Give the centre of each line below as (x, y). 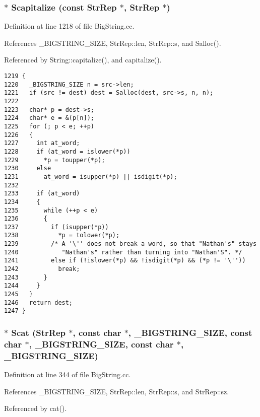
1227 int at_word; (42, 143)
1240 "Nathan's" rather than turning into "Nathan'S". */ (123, 252)
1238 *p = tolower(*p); (62, 235)
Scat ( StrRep (39, 332)
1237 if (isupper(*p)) (56, 227)
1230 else (28, 168)
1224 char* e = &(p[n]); (49, 118)
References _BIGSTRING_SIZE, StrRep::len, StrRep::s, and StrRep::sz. (117, 391)
